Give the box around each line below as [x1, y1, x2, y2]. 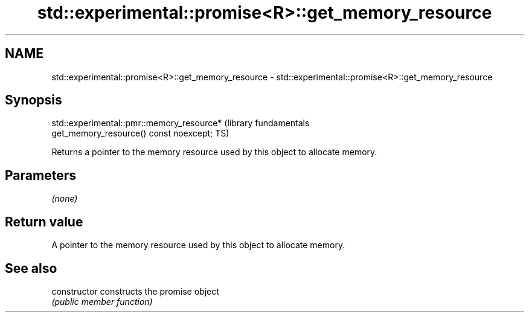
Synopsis [5, 92, 62, 108]
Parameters [5, 167, 76, 183]
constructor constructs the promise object [51, 286, 219, 296]
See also [5, 260, 57, 276]
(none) [51, 193, 78, 204]
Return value [5, 214, 83, 229]
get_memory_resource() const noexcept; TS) [51, 128, 229, 139]
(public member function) [51, 296, 153, 307]
